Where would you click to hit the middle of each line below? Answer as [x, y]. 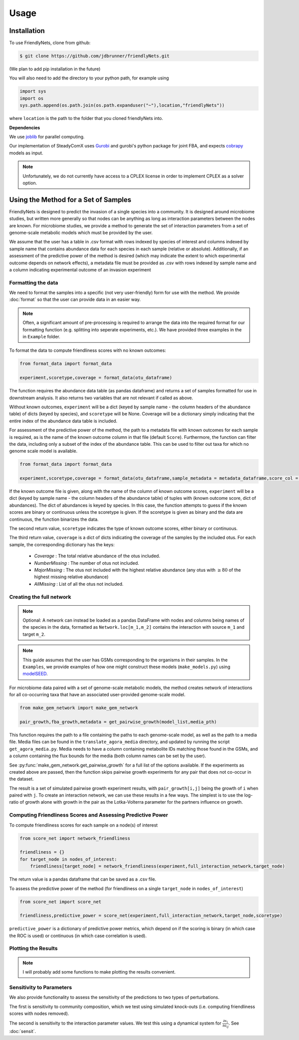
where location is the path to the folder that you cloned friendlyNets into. [86, 118]
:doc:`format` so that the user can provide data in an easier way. [75, 299]
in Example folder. [42, 337]
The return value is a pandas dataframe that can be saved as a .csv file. [83, 879]
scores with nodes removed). [39, 1013]
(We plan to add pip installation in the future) [55, 69]
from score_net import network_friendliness [75, 838]
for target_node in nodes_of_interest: [68, 859]
